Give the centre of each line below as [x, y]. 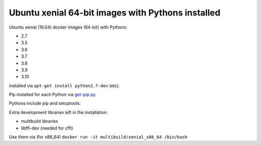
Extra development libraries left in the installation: [58, 112]
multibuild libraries [40, 121]
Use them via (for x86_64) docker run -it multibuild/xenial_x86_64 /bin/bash [98, 137]
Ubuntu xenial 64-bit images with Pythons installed [115, 13]
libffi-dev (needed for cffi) [47, 128]
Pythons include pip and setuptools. [45, 103]
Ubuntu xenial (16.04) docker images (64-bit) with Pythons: [68, 27]
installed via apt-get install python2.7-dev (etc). [65, 85]
